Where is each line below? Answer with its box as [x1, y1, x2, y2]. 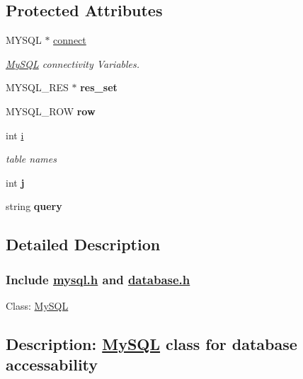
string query [6, 199, 62, 214]
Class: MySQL [6, 298, 69, 313]
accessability [6, 354, 98, 375]
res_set [80, 80, 118, 95]
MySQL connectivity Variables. [6, 56, 140, 71]
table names [6, 151, 57, 166]
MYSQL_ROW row [6, 103, 96, 118]
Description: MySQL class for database [6, 332, 297, 354]
